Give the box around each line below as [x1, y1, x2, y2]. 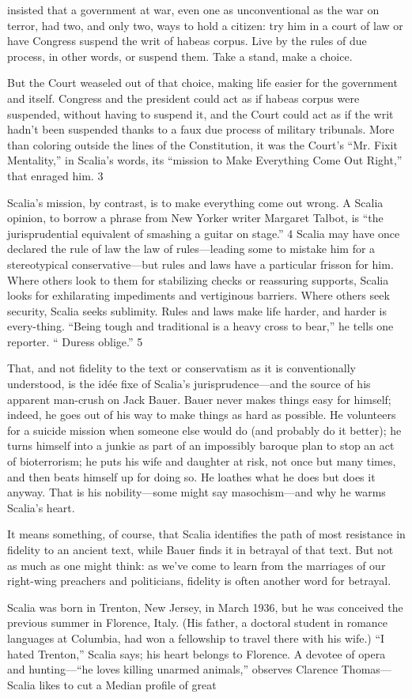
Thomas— [341, 661, 391, 677]
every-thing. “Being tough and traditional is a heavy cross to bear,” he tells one [7, 318, 394, 334]
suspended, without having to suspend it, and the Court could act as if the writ [7, 105, 394, 122]
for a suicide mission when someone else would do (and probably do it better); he [7, 421, 402, 438]
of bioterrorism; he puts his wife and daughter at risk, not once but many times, [7, 453, 396, 470]
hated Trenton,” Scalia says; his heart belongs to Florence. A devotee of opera [7, 645, 386, 662]
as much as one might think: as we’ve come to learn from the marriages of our [7, 557, 386, 573]
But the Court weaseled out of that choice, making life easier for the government [7, 74, 398, 91]
